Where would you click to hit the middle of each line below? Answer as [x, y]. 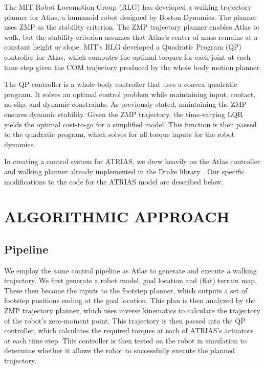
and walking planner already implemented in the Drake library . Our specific [124, 171]
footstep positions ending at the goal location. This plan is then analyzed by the [130, 300]
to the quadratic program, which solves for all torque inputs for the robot [119, 134]
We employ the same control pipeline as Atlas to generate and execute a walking [130, 270]
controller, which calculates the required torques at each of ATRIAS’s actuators [129, 330]
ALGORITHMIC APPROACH [117, 216]
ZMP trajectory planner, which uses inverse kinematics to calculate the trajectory [132, 310]
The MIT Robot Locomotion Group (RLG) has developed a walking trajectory [128, 7]
